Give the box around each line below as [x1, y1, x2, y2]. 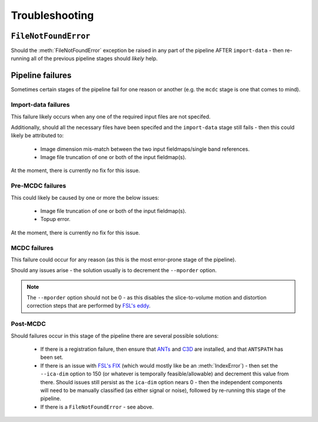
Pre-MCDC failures [11, 182, 67, 190]
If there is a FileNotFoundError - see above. [40, 403, 154, 410]
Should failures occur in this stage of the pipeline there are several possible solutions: [11, 332, 219, 339]
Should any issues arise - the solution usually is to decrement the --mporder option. [11, 267, 217, 274]
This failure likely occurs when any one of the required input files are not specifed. [11, 113, 211, 120]
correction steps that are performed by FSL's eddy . [26, 302, 151, 309]
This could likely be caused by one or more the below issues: [11, 194, 160, 201]
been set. [40, 354, 64, 361]
